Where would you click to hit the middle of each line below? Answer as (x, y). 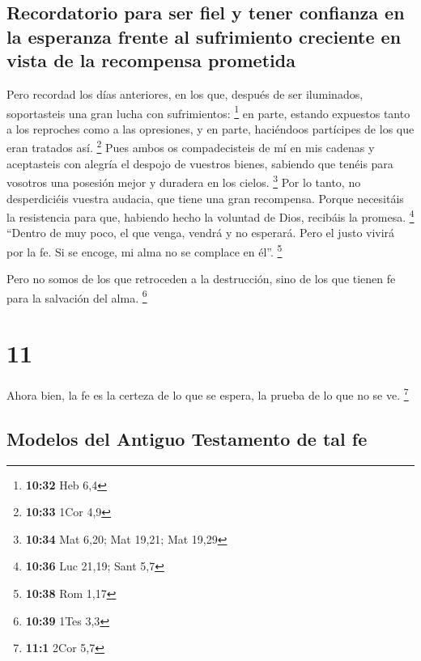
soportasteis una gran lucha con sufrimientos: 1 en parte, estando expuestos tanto (208, 112)
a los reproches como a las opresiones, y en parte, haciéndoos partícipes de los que (210, 128)
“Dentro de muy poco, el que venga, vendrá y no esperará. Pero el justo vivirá (201, 233)
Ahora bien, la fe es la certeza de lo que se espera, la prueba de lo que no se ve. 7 (208, 394)
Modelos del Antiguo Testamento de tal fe (187, 438)
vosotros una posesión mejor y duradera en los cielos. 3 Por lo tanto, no (184, 181)
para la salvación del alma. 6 (77, 296)
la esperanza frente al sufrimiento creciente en (204, 36)
